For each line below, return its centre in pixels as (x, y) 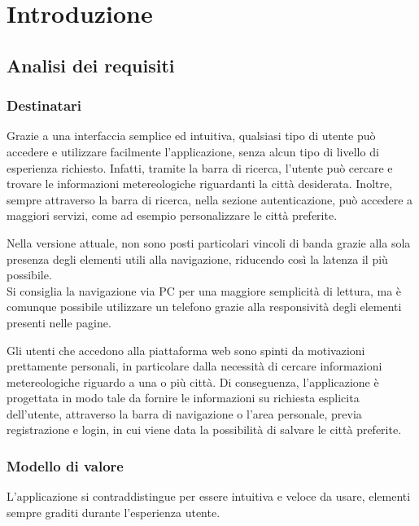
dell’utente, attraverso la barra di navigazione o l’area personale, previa (184, 413)
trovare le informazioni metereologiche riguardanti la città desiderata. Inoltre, (200, 184)
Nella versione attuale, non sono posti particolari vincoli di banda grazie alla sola (209, 242)
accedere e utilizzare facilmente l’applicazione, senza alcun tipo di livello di (193, 151)
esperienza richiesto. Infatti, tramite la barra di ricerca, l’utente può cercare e (200, 167)
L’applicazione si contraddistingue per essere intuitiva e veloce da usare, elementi (209, 496)
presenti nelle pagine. (59, 322)
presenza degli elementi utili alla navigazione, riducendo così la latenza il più (197, 259)
